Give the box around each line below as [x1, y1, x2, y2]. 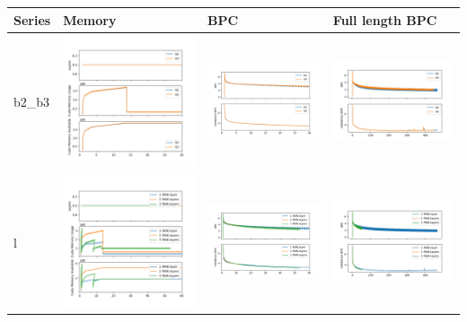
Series [13, 10, 51, 29]
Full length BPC [332, 10, 437, 29]
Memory [63, 10, 117, 29]
